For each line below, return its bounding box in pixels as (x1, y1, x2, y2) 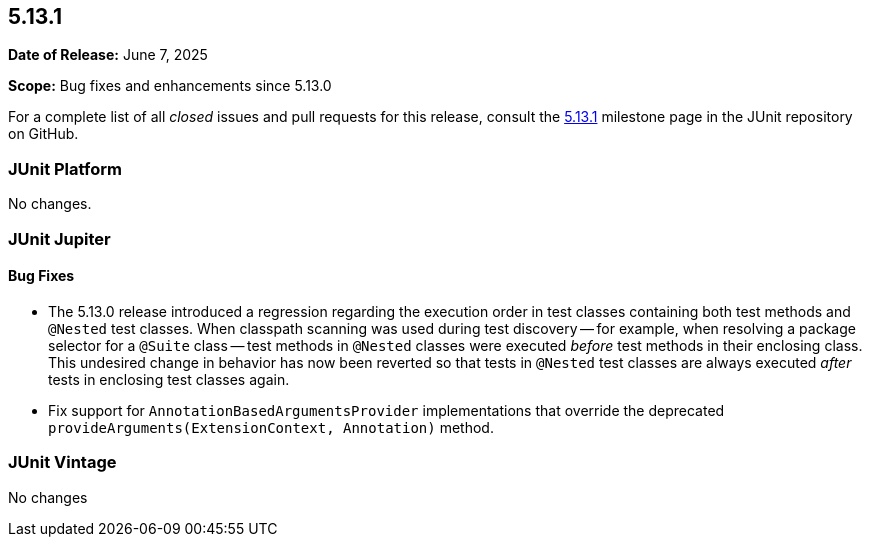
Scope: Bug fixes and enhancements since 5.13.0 (8, 77, 332, 95)
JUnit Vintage (8, 452, 117, 473)
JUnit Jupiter (8, 228, 111, 249)
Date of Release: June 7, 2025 (8, 46, 208, 64)
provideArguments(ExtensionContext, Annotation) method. (48, 418, 494, 436)
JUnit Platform (8, 158, 122, 179)
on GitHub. (8, 125, 79, 143)
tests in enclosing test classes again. (48, 370, 290, 388)
